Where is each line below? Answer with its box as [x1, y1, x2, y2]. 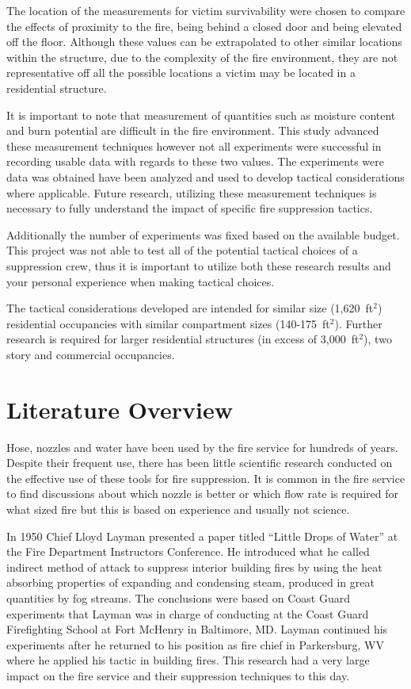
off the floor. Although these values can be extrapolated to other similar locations [6, 33, 402, 50]
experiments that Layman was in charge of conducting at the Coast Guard [6, 605, 369, 622]
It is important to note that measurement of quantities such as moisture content [6, 106, 396, 123]
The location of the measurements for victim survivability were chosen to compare [6, 2, 405, 18]
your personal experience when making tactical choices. [6, 273, 275, 289]
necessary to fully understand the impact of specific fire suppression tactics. [6, 200, 373, 216]
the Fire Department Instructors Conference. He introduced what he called [6, 543, 370, 560]
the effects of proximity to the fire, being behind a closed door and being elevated [6, 17, 402, 34]
